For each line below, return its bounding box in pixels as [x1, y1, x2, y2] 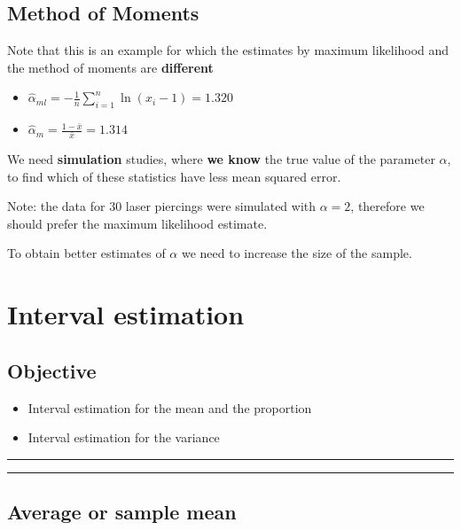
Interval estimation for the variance [27, 428, 220, 447]
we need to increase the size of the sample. [181, 244, 412, 262]
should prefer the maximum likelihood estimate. [7, 214, 268, 232]
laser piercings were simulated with [125, 197, 316, 215]
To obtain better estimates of [7, 244, 166, 262]
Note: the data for [7, 197, 105, 215]
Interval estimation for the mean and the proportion [27, 398, 312, 417]
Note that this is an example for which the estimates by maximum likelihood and [7, 41, 449, 59]
